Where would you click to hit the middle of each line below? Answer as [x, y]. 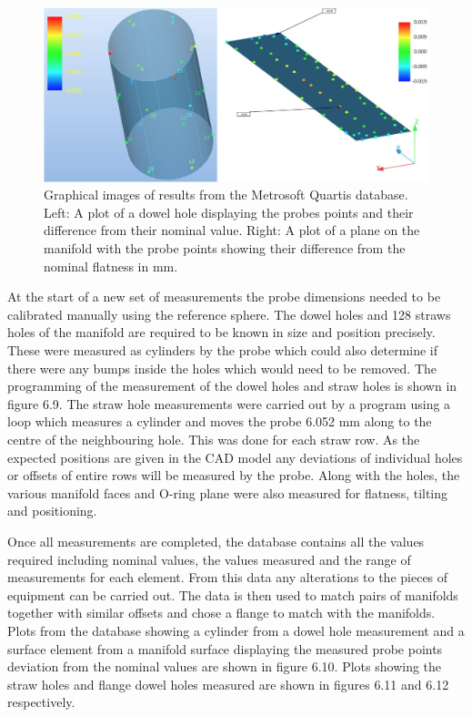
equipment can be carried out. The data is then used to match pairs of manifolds [233, 594]
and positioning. [52, 511]
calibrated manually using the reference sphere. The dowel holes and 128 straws [229, 314]
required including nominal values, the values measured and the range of [209, 559]
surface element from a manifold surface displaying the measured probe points [225, 648]
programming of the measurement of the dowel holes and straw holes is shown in [232, 386]
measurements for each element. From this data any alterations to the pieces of [228, 577]
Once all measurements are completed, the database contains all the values [216, 541]
